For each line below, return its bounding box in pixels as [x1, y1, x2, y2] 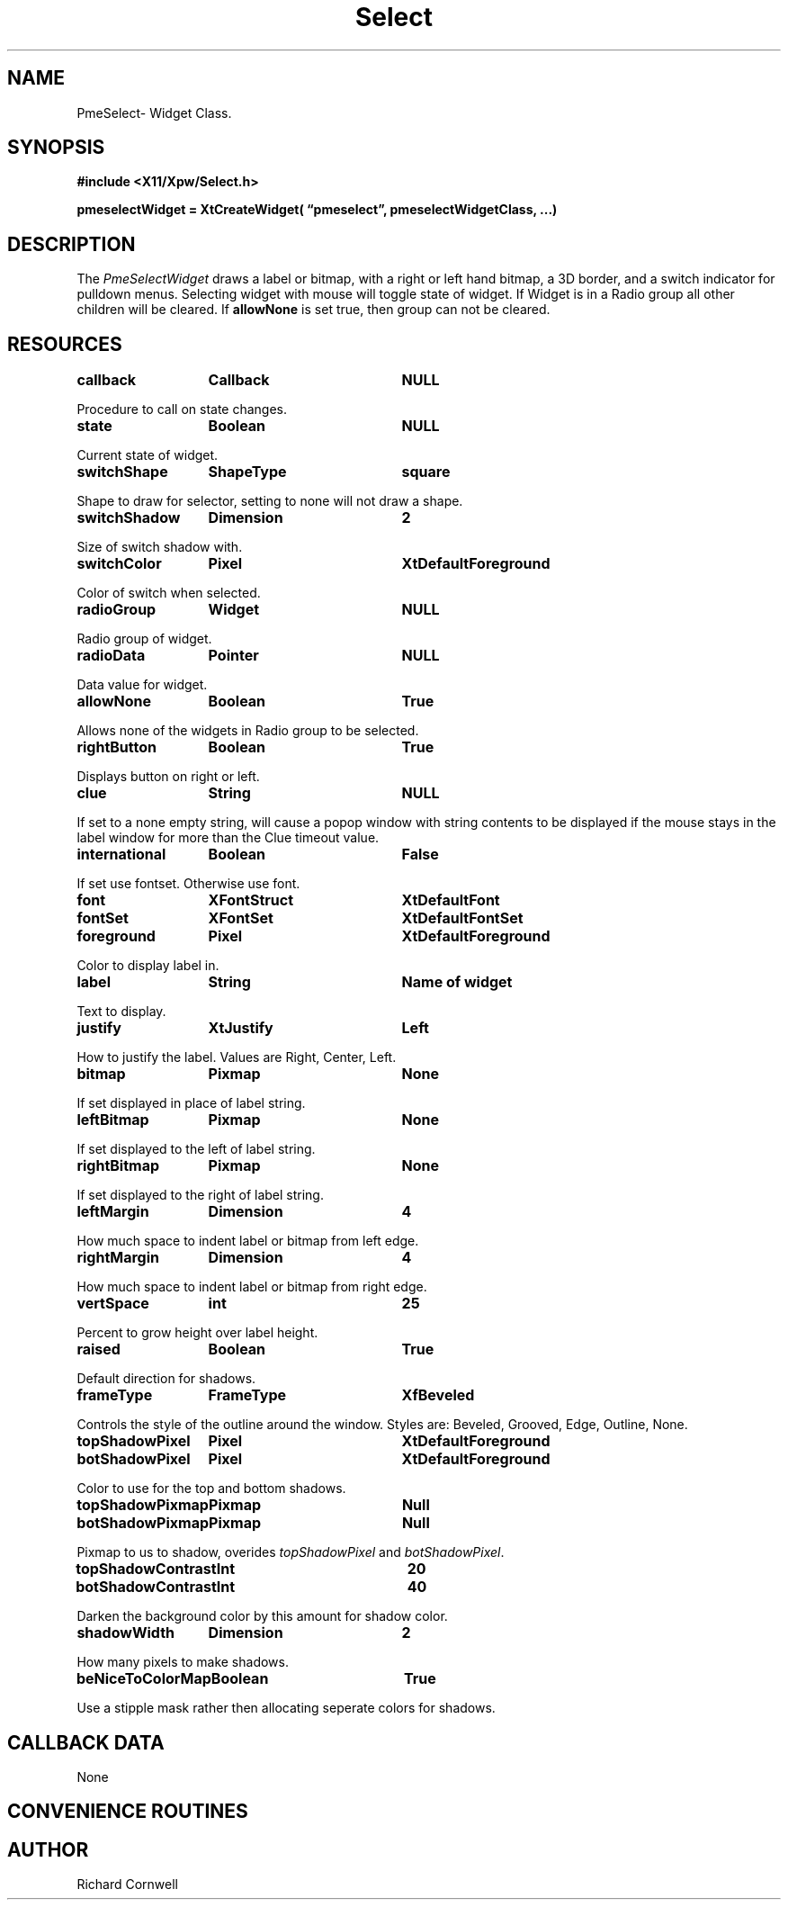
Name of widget [401, 973, 513, 992]
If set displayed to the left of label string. [76, 1141, 316, 1157]
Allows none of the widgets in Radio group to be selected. [76, 723, 419, 739]
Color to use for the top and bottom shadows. [76, 1480, 346, 1497]
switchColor [76, 554, 162, 573]
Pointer [208, 646, 259, 665]
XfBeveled [401, 1386, 475, 1405]
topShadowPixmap [76, 1496, 209, 1515]
